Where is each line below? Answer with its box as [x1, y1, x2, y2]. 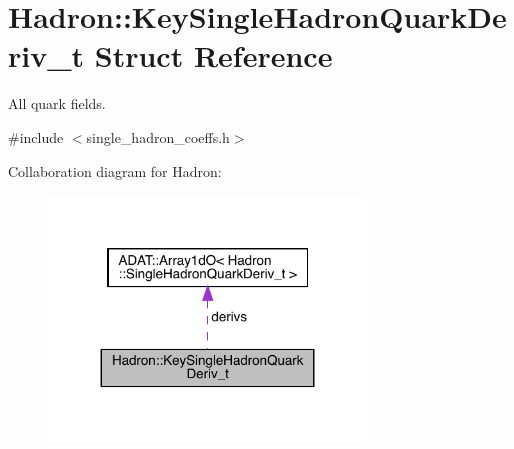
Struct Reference [94, 35, 333, 76]
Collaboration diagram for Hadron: [8, 160, 222, 181]
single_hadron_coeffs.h [86, 126, 230, 147]
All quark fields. [8, 93, 106, 114]
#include [8, 126, 64, 147]
